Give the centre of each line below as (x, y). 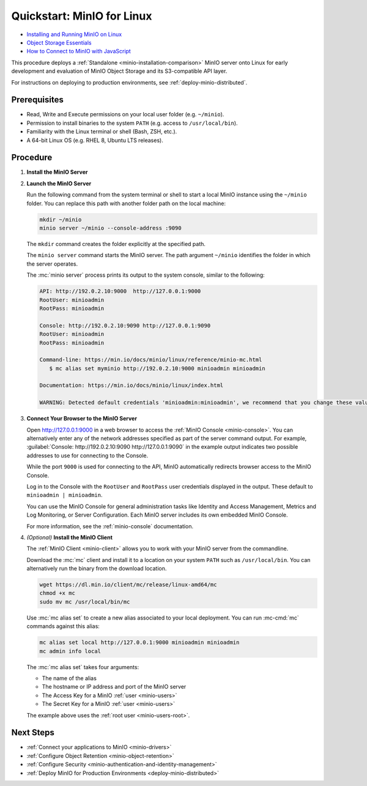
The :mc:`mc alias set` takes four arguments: (83, 667)
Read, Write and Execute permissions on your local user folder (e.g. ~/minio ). (125, 114)
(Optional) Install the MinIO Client (70, 537)
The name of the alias (69, 678)
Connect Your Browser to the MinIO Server (82, 419)
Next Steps (33, 732)
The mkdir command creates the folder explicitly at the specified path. (116, 244)
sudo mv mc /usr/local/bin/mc (85, 602)
